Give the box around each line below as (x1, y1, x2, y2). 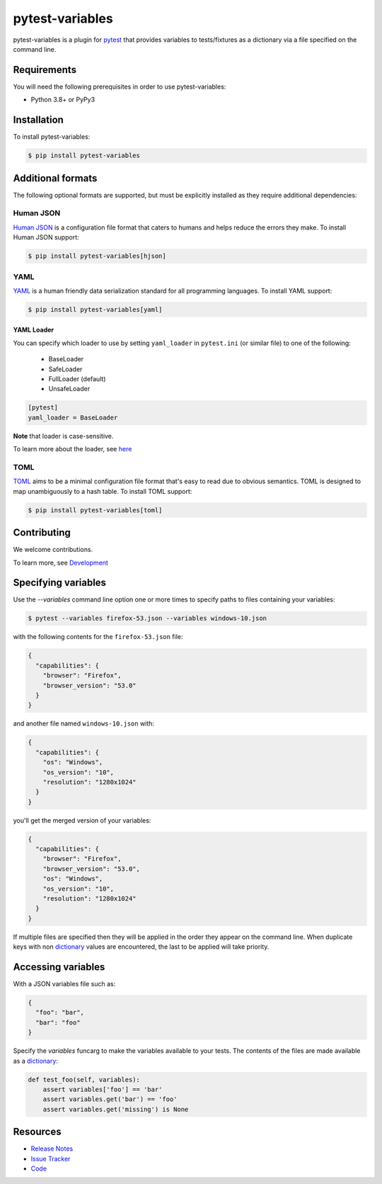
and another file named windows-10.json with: (13, 719, 155, 728)
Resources (13, 1126, 62, 1138)
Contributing (13, 526, 71, 539)
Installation (13, 114, 64, 126)
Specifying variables (13, 577, 106, 589)
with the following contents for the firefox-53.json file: (13, 633, 183, 641)
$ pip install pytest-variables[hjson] (28, 252, 166, 260)
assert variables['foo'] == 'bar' (42, 1085, 163, 1093)
